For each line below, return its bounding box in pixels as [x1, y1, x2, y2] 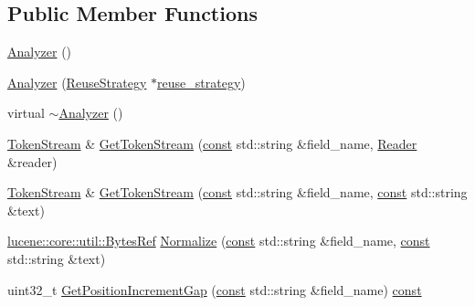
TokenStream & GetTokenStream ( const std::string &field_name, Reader [7, 133, 417, 153]
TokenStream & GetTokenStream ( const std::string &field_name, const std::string [7, 183, 468, 202]
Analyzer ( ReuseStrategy [7, 72, 147, 91]
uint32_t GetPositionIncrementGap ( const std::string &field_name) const [7, 280, 422, 299]
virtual [7, 103, 45, 122]
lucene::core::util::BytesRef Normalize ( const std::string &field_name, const [7, 231, 430, 250]
